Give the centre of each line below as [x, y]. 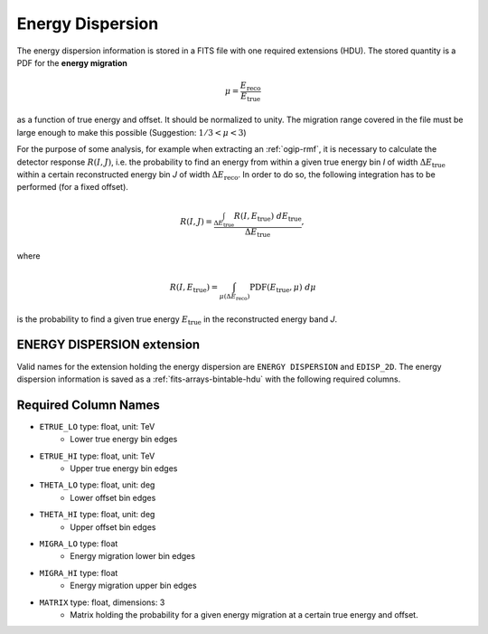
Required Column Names [88, 405]
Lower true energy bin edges [124, 440]
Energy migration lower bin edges [133, 556]
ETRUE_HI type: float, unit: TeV [97, 456]
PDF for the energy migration [72, 62]
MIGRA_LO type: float [79, 544]
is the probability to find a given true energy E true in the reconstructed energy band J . [177, 320]
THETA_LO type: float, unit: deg [97, 485]
